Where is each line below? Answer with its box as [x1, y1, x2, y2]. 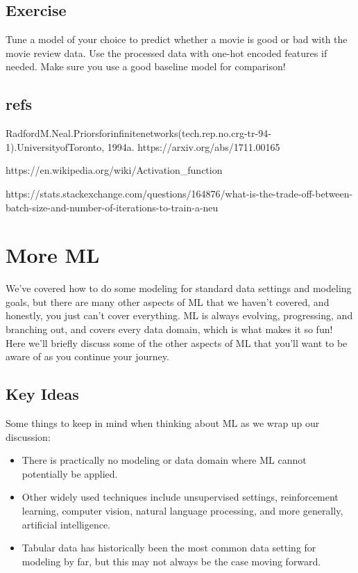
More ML [6, 241, 100, 269]
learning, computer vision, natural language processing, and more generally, [22, 503, 343, 518]
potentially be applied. [22, 466, 118, 481]
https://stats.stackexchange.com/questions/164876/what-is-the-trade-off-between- [6, 186, 353, 200]
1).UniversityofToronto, [6, 139, 105, 154]
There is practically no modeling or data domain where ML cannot [22, 453, 307, 467]
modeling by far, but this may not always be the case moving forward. [22, 554, 321, 568]
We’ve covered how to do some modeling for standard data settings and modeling [6, 281, 352, 296]
